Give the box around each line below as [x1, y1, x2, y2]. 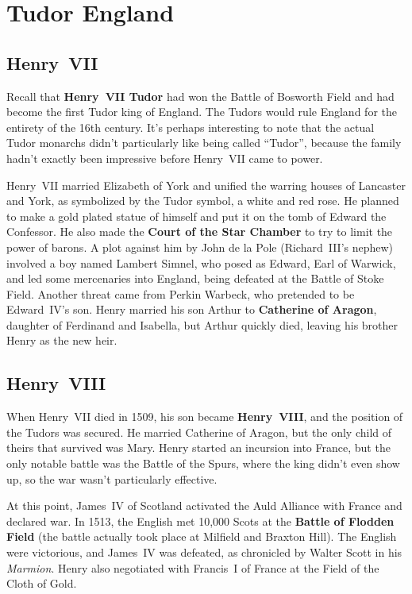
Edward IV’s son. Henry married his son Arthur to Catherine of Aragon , [6, 301, 377, 318]
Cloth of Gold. [6, 575, 77, 592]
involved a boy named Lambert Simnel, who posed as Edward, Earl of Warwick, [6, 254, 396, 271]
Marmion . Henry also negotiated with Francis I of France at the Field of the [6, 559, 379, 576]
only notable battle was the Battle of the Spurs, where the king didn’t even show [6, 455, 400, 472]
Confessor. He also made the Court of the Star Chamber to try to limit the [6, 223, 393, 240]
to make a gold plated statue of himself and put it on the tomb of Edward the [6, 207, 387, 224]
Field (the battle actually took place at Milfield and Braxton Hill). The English [6, 528, 397, 545]
